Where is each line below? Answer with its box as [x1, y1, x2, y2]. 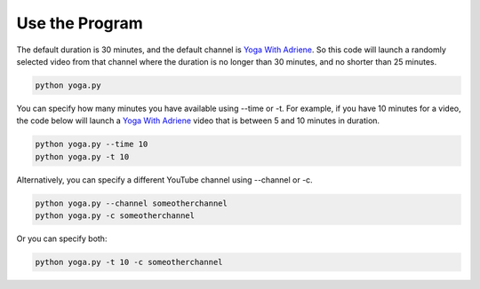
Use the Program [16, 13, 144, 33]
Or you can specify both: [16, 233, 108, 244]
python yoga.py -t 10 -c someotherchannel [35, 257, 223, 267]
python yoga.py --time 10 [35, 139, 148, 150]
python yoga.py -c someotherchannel [35, 211, 196, 221]
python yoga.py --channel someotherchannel [35, 198, 228, 208]
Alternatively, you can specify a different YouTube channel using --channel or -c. [16, 174, 313, 185]
